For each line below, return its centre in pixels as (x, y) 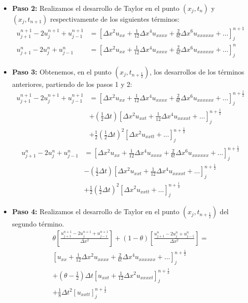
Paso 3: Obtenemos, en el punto (62, 71)
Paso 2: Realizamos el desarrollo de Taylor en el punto (96, 8)
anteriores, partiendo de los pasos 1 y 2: (72, 84)
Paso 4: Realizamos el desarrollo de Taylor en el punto (96, 211)
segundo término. (38, 224)
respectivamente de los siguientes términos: (115, 19)
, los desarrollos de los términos (197, 71)
